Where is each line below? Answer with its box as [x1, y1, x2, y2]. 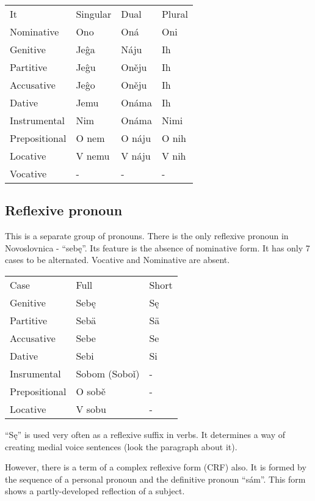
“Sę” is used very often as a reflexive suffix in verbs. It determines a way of [5, 428, 286, 440]
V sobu [76, 401, 106, 416]
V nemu [76, 149, 110, 163]
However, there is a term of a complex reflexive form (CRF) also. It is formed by [5, 461, 306, 473]
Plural [161, 7, 188, 21]
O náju [121, 131, 151, 145]
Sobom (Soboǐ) [76, 366, 140, 380]
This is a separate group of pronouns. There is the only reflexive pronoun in [5, 229, 289, 242]
